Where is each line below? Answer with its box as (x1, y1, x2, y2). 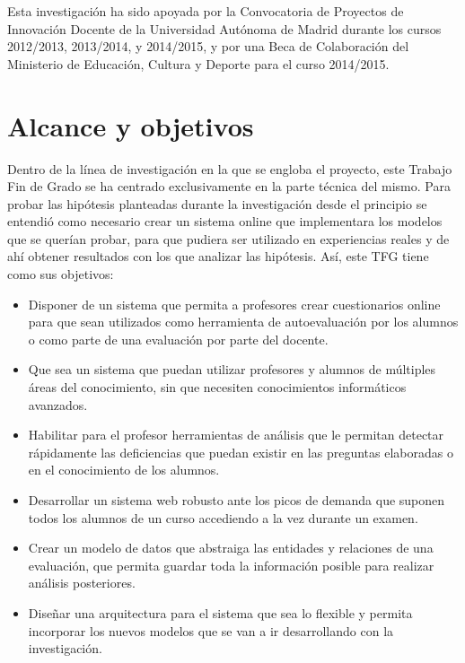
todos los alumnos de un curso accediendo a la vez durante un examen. (28, 508, 418, 527)
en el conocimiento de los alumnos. (28, 460, 220, 479)
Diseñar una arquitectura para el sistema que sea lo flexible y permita (28, 603, 413, 622)
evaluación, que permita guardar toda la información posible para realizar (28, 555, 434, 574)
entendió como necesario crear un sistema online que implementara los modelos (7, 212, 443, 231)
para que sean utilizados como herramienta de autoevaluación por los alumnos (28, 312, 459, 331)
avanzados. (28, 395, 88, 414)
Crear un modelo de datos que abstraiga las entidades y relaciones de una (28, 538, 434, 557)
